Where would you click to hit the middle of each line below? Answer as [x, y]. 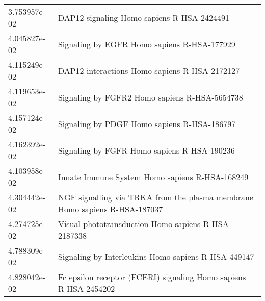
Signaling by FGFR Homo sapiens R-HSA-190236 [146, 150]
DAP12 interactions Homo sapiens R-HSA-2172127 [149, 70]
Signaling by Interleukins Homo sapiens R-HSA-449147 [156, 256]
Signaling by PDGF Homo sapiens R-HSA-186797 [147, 123]
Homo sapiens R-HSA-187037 [110, 209]
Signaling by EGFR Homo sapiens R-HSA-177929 [147, 44]
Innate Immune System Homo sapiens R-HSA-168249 [153, 177]
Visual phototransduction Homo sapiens [129, 224]
